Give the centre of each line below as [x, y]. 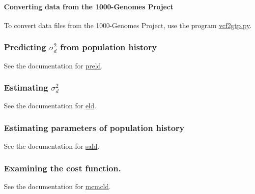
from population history [109, 47]
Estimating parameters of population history [94, 127]
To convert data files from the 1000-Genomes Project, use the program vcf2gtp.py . [128, 25]
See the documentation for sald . [52, 146]
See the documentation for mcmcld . [57, 186]
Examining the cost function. [63, 168]
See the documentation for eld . [50, 106]
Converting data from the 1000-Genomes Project [89, 6]
